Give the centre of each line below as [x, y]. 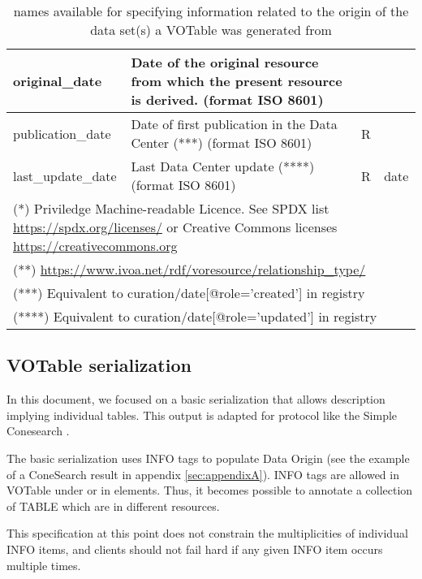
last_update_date [65, 175]
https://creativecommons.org [95, 246]
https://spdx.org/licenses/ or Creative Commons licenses [175, 227]
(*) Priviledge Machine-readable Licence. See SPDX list [171, 208]
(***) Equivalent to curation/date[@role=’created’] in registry [189, 293]
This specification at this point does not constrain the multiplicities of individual [207, 533]
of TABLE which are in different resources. [113, 506]
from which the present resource [237, 81]
